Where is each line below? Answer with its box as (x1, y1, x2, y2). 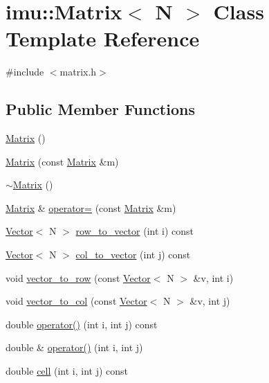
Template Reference (6, 24, 200, 53)
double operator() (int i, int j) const (6, 317, 158, 331)
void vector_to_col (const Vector (6, 294, 147, 308)
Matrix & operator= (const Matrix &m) (6, 200, 176, 215)
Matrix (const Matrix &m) (6, 154, 119, 168)
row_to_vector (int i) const (75, 224, 194, 238)
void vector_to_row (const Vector (6, 270, 151, 285)
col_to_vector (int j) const (75, 247, 191, 262)
